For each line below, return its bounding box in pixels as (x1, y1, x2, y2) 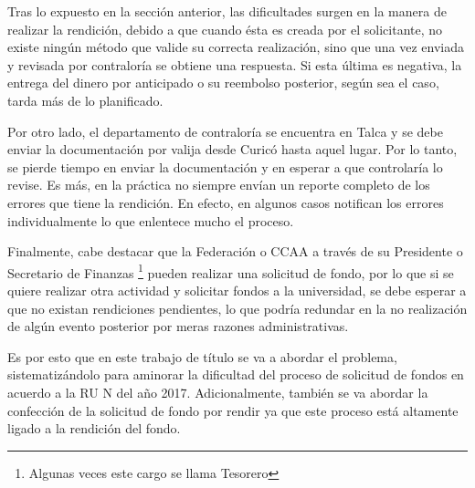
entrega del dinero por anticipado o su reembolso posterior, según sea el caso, (7, 73, 439, 92)
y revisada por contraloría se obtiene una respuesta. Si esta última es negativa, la (7, 55, 462, 74)
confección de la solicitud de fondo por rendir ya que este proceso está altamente (7, 400, 459, 420)
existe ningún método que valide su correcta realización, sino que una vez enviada (7, 37, 465, 57)
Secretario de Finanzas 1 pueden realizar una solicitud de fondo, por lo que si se (7, 260, 454, 282)
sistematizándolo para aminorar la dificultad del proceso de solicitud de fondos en (7, 365, 464, 384)
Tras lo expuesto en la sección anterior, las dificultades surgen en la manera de (7, 2, 447, 20)
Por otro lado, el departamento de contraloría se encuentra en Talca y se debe (7, 121, 443, 140)
